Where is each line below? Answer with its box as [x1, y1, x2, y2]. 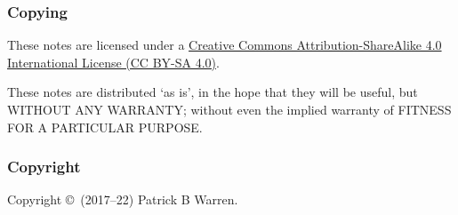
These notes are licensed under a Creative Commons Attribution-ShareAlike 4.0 [7, 36, 442, 54]
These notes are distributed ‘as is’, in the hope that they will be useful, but [7, 83, 418, 101]
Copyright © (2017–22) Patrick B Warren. [7, 190, 238, 209]
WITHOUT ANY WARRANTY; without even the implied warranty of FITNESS [7, 100, 452, 118]
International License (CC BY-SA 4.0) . [7, 52, 220, 71]
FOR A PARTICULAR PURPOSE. [7, 117, 203, 136]
